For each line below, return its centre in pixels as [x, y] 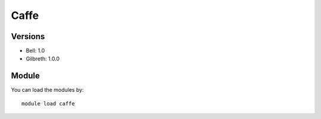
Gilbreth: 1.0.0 [43, 59]
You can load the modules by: [48, 90]
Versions [28, 36]
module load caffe [48, 103]
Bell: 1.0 [35, 51]
